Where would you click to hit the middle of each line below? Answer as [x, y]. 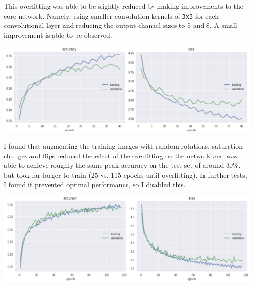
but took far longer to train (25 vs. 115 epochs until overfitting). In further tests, [126, 175]
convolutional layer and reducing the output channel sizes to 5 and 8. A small [121, 25]
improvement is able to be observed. [58, 35]
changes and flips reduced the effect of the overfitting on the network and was [121, 155]
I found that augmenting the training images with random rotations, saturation [123, 146]
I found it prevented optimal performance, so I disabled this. [95, 184]
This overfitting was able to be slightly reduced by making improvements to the [124, 6]
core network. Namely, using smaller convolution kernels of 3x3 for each [111, 15]
